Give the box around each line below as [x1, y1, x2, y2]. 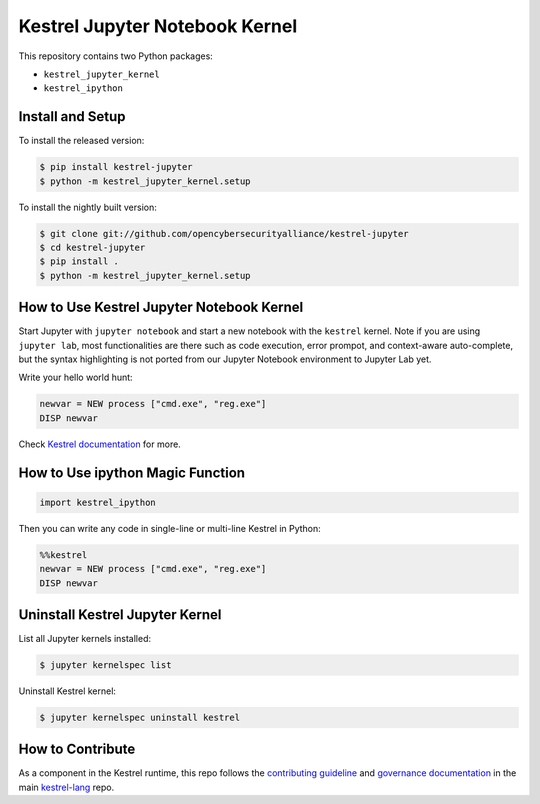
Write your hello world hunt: [18, 371, 134, 384]
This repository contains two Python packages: [18, 50, 214, 62]
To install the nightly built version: [18, 201, 157, 213]
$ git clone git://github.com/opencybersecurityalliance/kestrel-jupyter [39, 228, 409, 239]
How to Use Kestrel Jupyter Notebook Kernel [18, 299, 304, 316]
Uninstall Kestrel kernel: [18, 685, 117, 697]
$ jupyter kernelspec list [39, 660, 172, 671]
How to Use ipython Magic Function [18, 464, 245, 481]
